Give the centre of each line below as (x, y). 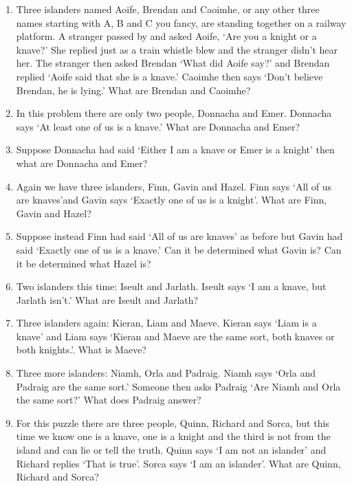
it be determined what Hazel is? (84, 263)
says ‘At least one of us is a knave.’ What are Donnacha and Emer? (158, 126)
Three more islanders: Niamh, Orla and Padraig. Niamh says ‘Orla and (166, 373)
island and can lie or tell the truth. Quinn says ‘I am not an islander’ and (171, 450)
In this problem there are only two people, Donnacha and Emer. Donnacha (174, 113)
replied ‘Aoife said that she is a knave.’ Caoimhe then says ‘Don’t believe (169, 76)
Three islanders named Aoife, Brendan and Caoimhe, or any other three (168, 9)
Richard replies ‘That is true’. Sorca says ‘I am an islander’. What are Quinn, (178, 463)
